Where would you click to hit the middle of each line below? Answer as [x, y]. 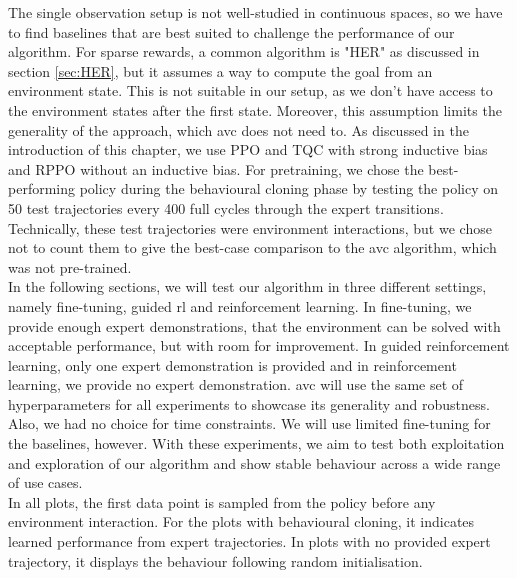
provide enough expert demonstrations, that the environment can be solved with [254, 325]
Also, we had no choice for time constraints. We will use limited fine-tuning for [249, 423]
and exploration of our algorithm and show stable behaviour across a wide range [254, 462]
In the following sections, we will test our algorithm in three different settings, [247, 286]
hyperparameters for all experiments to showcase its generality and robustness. [249, 403]
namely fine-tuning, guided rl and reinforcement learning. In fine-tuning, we [240, 305]
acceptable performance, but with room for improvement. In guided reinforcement [259, 345]
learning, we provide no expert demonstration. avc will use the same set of [236, 384]
